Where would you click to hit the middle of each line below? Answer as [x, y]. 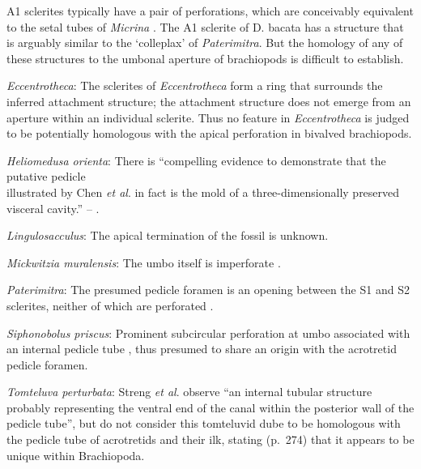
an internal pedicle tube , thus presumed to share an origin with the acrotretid [202, 349]
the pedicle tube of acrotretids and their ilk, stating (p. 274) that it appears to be [210, 439]
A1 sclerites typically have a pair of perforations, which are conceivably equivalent [210, 11]
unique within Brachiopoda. [76, 455]
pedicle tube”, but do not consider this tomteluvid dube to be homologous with [204, 423]
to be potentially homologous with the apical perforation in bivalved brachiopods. [209, 133]
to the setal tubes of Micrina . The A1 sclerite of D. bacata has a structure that [205, 26]
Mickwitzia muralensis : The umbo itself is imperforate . [144, 262]
